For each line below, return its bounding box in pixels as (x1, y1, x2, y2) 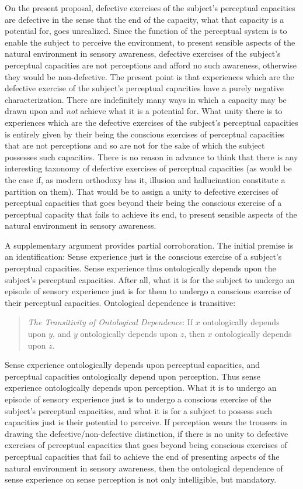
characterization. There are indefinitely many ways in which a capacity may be (5, 93, 287, 105)
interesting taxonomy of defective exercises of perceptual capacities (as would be (5, 162, 292, 174)
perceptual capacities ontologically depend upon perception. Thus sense (5, 370, 260, 382)
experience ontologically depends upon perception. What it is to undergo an (5, 381, 277, 394)
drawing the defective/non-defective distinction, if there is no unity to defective (5, 427, 288, 439)
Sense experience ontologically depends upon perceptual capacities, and (5, 359, 260, 371)
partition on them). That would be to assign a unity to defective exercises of (5, 185, 278, 197)
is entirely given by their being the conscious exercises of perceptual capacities (5, 128, 284, 140)
